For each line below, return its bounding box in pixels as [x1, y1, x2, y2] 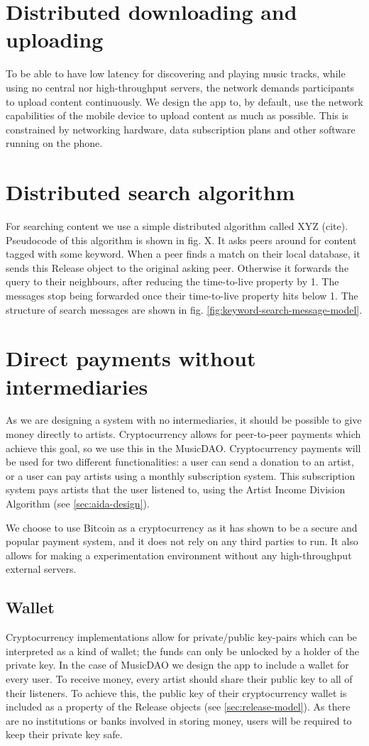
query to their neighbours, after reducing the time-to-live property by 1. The [6, 274, 339, 289]
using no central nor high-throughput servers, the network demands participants [6, 79, 355, 94]
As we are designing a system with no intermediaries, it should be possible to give [6, 412, 362, 427]
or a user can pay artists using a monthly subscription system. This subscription [6, 468, 356, 483]
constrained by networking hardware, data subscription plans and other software [6, 121, 356, 136]
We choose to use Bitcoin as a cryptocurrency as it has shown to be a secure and [6, 520, 358, 534]
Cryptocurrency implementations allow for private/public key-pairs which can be [6, 630, 358, 644]
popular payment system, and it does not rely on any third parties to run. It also [6, 534, 358, 549]
